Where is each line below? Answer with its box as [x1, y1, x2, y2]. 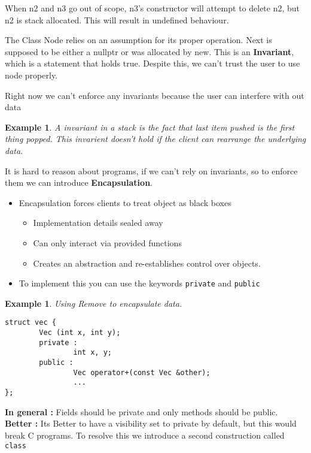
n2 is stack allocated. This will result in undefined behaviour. [5, 13, 229, 26]
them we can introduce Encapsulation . [5, 176, 153, 189]
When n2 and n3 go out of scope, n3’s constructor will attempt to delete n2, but [5, 2, 300, 14]
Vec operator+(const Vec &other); [73, 368, 211, 377]
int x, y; [73, 348, 112, 357]
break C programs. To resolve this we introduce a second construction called [5, 428, 285, 441]
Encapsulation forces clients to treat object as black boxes [19, 196, 231, 209]
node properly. [5, 68, 58, 81]
